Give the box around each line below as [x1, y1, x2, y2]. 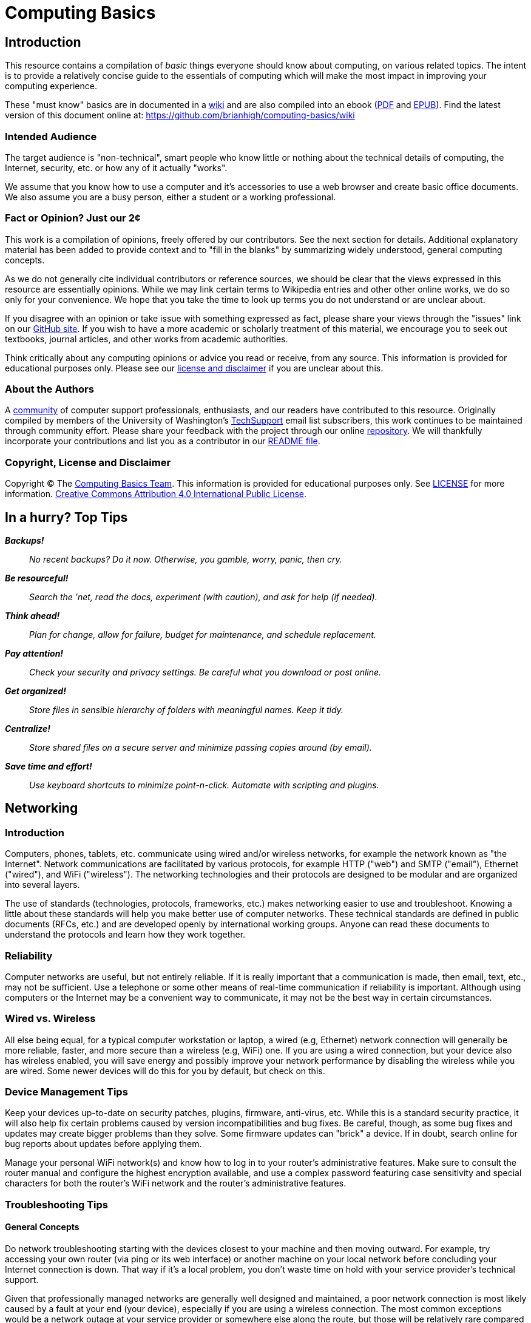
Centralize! [5, 723, 50, 734]
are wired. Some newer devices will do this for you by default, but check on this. [5, 1065, 325, 1076]
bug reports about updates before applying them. [5, 1139, 202, 1149]
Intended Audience [5, 130, 97, 143]
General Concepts [5, 1222, 79, 1233]
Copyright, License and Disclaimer [5, 456, 171, 469]
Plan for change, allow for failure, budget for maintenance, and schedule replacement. [29, 629, 376, 640]
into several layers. [5, 879, 80, 890]
